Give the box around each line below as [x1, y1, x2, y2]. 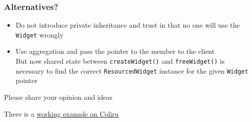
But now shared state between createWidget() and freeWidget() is [15, 56, 225, 66]
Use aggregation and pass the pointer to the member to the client [15, 46, 215, 56]
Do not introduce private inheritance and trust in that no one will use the [15, 20, 240, 30]
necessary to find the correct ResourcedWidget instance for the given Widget [15, 65, 249, 76]
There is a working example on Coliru [4, 108, 119, 119]
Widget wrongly [15, 29, 64, 40]
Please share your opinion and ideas [4, 91, 113, 102]
